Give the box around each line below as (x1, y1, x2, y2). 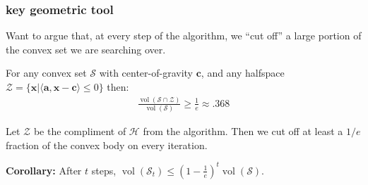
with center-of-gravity (99, 65, 194, 80)
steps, (91, 162, 117, 177)
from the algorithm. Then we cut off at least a (143, 124, 343, 139)
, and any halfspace (201, 65, 285, 80)
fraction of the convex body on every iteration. (6, 137, 208, 152)
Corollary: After (6, 162, 82, 177)
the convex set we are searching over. (6, 42, 166, 56)
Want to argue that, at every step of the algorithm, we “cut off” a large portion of (6, 28, 362, 43)
